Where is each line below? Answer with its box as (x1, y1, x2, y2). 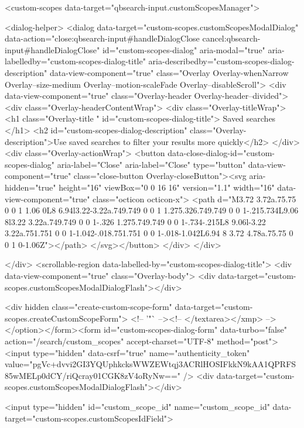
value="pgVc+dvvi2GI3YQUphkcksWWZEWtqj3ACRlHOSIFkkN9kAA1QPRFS (5, 358, 296, 370)
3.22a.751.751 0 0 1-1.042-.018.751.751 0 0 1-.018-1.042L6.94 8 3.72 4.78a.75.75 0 (5, 227, 293, 239)
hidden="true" (5, 181, 56, 193)
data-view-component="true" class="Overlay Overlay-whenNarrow (49, 66, 289, 78)
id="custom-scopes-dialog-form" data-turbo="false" (103, 323, 287, 336)
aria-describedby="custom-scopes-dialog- (148, 55, 295, 67)
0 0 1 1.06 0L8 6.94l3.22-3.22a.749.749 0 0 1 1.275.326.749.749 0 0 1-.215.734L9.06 (5, 204, 299, 216)
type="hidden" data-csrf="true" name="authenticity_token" (33, 346, 250, 358)
